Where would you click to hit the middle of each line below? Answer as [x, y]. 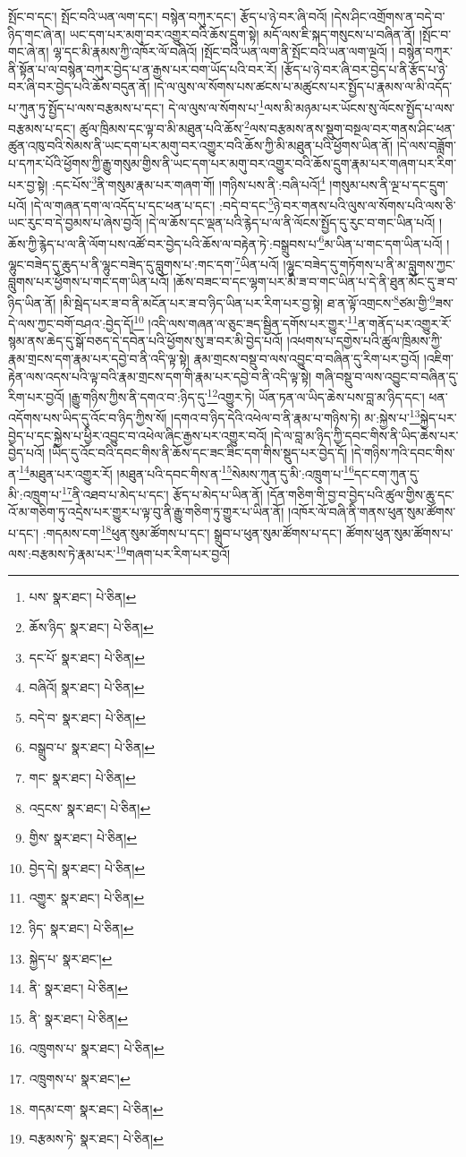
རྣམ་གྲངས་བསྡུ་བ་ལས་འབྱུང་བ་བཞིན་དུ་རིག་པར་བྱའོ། [306, 358]
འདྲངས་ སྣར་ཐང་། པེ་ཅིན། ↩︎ [90, 807]
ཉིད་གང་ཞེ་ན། [37, 34]
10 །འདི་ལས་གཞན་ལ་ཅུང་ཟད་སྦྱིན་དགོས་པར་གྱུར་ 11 [246, 322]
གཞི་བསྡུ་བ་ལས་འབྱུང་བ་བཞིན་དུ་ [387, 376]
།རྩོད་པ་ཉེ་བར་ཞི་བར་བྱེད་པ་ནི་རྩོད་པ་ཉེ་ [364, 69]
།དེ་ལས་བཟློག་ [426, 146]
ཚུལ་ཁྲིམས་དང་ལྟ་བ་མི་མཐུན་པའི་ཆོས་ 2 [164, 127]
